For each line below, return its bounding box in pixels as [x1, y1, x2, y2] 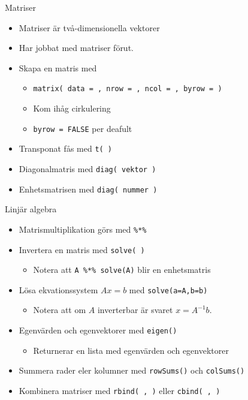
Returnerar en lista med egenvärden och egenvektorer [33, 344, 229, 356]
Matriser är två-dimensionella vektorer [19, 21, 160, 34]
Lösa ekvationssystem [19, 283, 98, 296]
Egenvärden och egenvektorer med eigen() [19, 324, 177, 336]
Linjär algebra [5, 203, 57, 215]
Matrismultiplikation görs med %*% [19, 222, 147, 235]
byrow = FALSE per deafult [33, 122, 132, 134]
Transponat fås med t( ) [19, 142, 113, 155]
